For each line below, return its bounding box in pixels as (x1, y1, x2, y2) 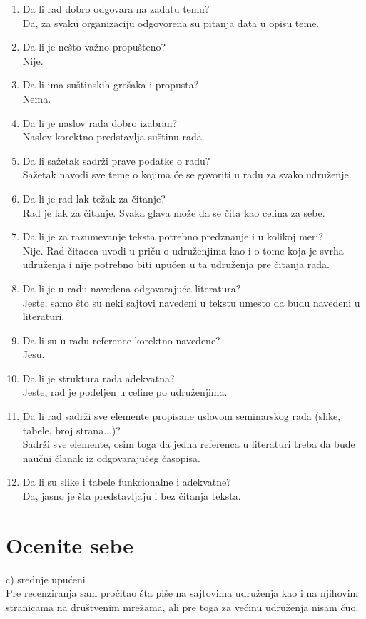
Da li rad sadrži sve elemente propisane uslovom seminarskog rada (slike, (22, 409, 341, 424)
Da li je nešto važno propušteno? (22, 39, 166, 54)
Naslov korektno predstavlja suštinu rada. (22, 129, 205, 144)
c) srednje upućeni (6, 571, 86, 586)
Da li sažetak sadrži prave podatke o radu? (22, 153, 210, 168)
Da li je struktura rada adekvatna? (22, 370, 175, 385)
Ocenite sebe (6, 530, 134, 559)
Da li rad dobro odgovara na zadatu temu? (22, 1, 210, 16)
